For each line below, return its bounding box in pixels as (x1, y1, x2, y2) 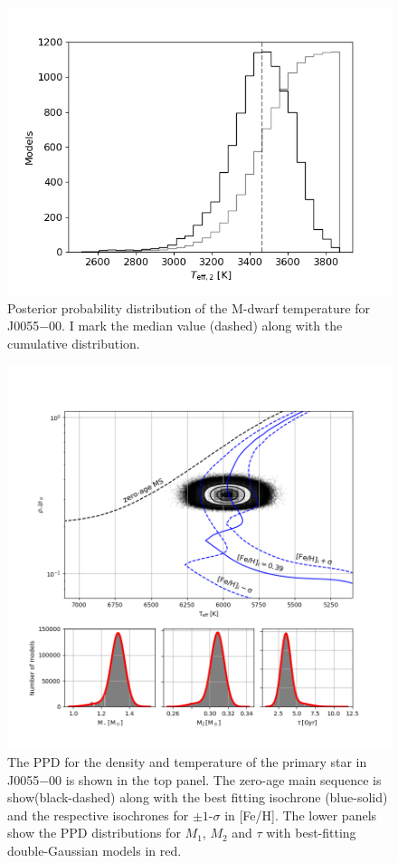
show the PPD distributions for (7, 823, 181, 842)
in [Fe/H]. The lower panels (224, 805, 377, 824)
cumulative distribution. (7, 333, 140, 352)
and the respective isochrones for (7, 805, 189, 824)
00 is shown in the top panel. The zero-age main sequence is (49, 770, 382, 789)
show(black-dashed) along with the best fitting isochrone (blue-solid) (7, 788, 388, 807)
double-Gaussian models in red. (7, 840, 182, 859)
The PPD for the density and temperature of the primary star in (7, 752, 367, 771)
